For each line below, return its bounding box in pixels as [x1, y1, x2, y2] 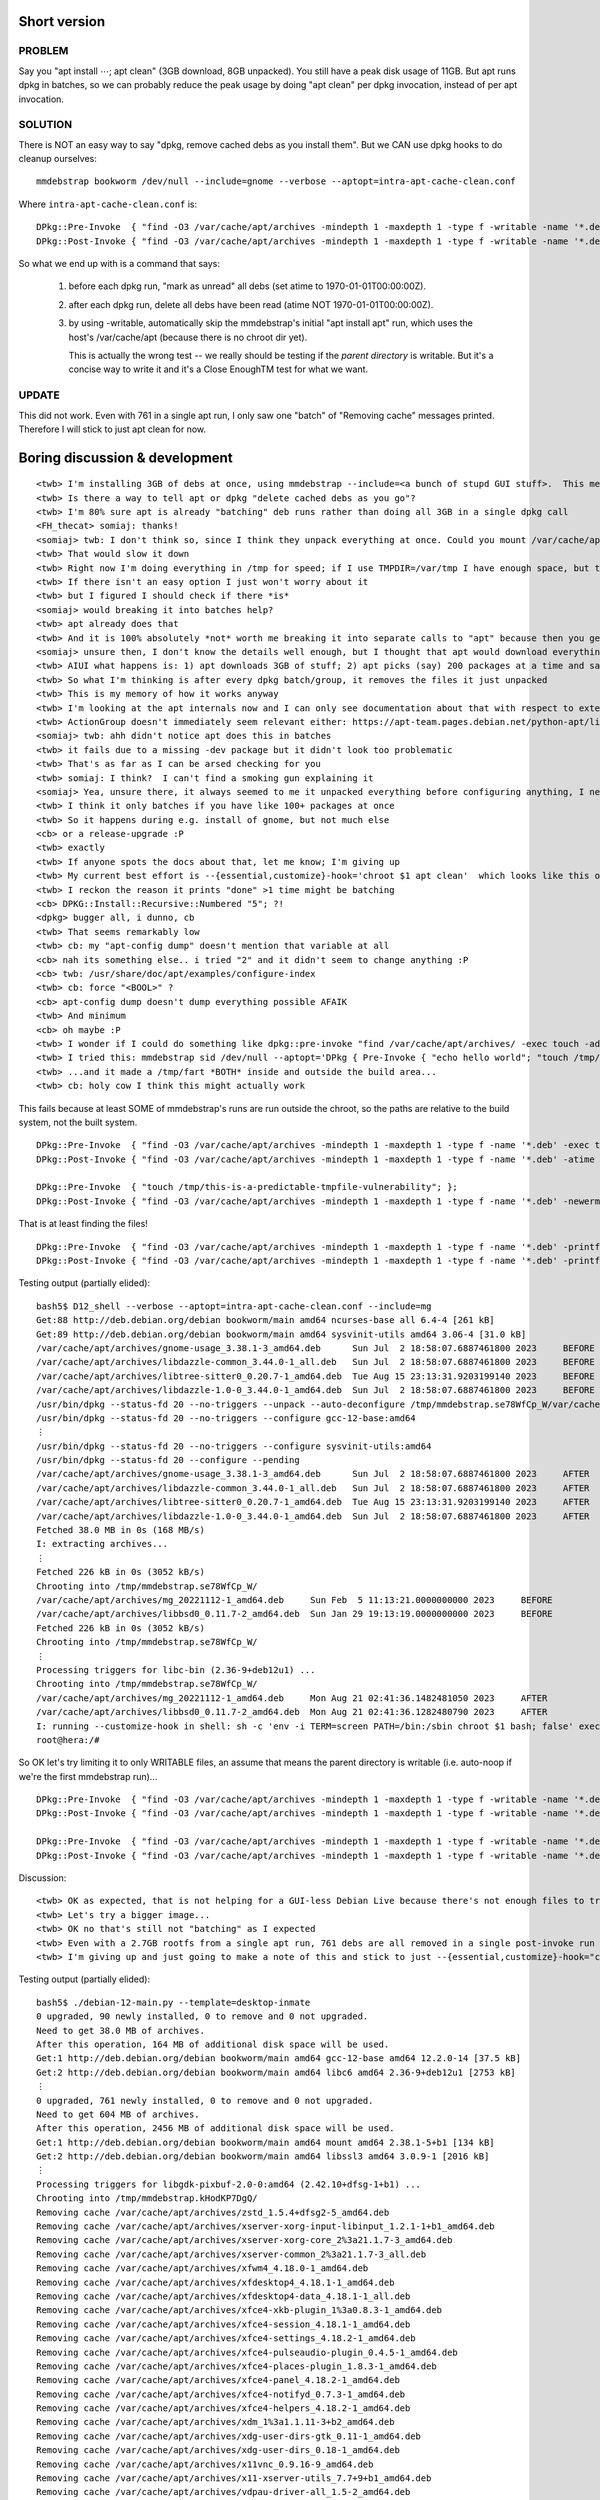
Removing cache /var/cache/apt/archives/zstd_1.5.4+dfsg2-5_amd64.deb [36, 2206, 390, 2218]
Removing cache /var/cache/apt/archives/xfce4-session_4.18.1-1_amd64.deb [36, 2318, 411, 2330]
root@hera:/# [36, 1734, 100, 1745]
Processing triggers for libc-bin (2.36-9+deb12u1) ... [36, 1664, 316, 1675]
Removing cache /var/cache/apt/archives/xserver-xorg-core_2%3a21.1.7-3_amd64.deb [36, 2235, 453, 2246]
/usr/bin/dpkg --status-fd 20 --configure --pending [36, 1455, 300, 1466]
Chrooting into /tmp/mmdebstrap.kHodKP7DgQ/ [36, 2193, 259, 2204]
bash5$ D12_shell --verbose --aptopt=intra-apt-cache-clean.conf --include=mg [36, 1300, 432, 1312]
